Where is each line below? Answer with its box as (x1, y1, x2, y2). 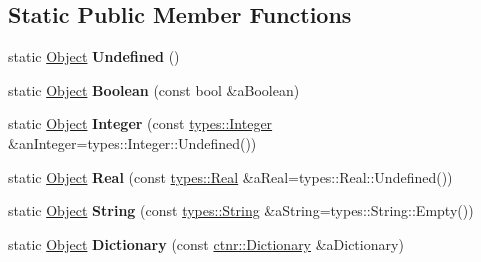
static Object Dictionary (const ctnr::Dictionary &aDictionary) (8, 233, 404, 254)
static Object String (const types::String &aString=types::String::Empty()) (8, 200, 474, 221)
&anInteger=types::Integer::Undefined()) (8, 132, 257, 153)
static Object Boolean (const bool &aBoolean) (8, 79, 300, 100)
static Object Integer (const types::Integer (8, 113, 273, 134)
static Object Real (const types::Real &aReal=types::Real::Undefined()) (8, 166, 453, 187)
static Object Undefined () (8, 46, 180, 67)
